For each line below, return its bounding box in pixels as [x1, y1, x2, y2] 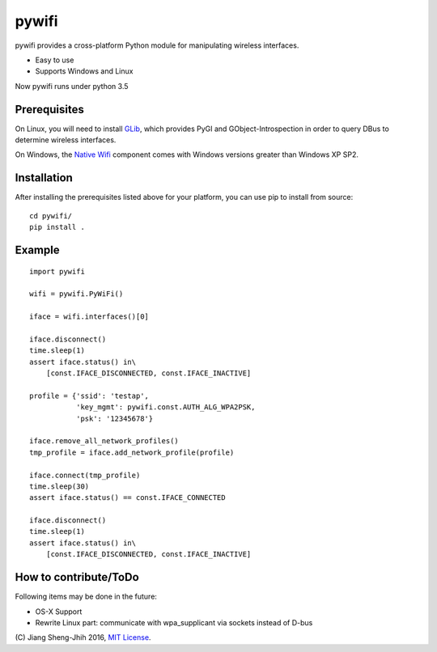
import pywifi [29, 267, 85, 276]
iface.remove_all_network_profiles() [29, 437, 180, 446]
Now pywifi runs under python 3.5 [15, 81, 129, 91]
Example [15, 243, 60, 256]
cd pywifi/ [29, 211, 73, 220]
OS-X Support [35, 607, 83, 616]
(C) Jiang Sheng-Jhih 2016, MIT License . [15, 633, 151, 642]
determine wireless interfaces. [15, 135, 117, 145]
